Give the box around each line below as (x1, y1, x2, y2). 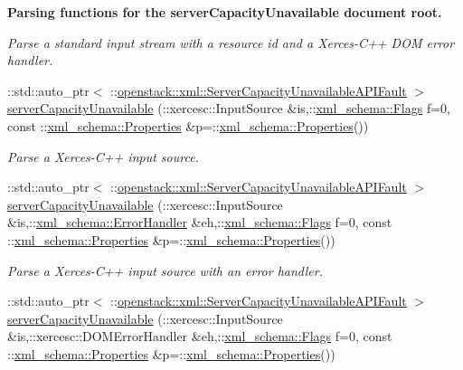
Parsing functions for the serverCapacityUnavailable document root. (7, 3, 442, 21)
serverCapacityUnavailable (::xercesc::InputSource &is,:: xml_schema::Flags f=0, (7, 99, 450, 118)
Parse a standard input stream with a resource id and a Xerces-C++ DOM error (7, 33, 455, 52)
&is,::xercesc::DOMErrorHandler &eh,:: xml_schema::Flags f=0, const (7, 327, 392, 346)
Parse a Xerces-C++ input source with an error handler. (7, 261, 323, 280)
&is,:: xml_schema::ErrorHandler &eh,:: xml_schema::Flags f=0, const (7, 213, 392, 232)
